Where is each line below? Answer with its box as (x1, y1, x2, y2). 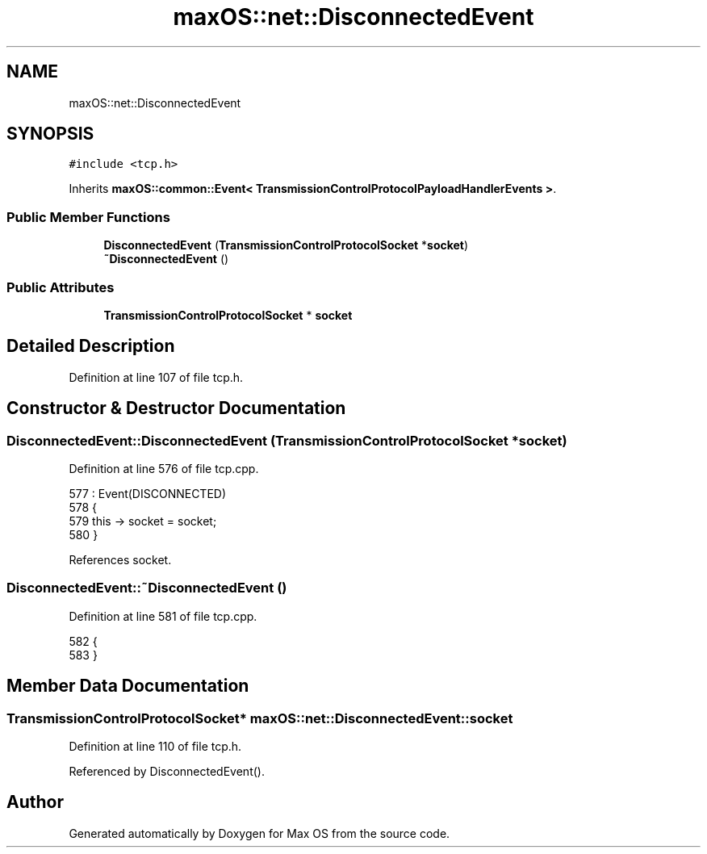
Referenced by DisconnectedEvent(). (69, 764, 265, 778)
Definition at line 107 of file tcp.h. (69, 370, 244, 384)
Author (6, 792, 64, 813)
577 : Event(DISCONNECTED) (69, 487, 227, 500)
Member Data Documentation (6, 676, 249, 697)
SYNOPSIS (6, 123, 94, 144)
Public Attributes (6, 278, 115, 295)
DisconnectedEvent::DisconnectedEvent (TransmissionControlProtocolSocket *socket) (6, 432, 567, 449)
